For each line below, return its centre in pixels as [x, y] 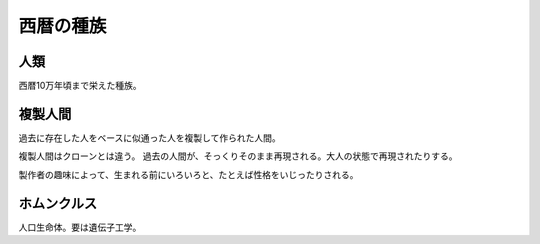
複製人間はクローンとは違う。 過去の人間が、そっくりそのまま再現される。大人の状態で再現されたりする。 [238, 156]
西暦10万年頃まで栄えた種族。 [80, 86]
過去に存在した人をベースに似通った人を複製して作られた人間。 [149, 137]
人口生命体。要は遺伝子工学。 [80, 227]
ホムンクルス [58, 203]
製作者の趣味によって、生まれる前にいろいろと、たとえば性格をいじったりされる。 [188, 174]
